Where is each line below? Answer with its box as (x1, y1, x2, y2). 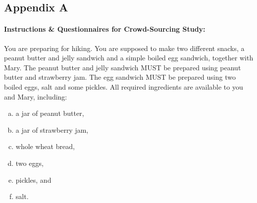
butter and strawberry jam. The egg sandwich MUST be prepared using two (4, 72, 236, 82)
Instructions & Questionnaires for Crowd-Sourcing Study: (4, 24, 206, 34)
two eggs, (15, 157, 44, 168)
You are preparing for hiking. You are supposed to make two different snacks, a (4, 43, 245, 53)
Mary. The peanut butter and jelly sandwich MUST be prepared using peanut (4, 62, 241, 72)
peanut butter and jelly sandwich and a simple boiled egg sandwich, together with (4, 52, 254, 63)
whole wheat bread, (15, 141, 75, 152)
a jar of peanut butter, (15, 108, 84, 118)
